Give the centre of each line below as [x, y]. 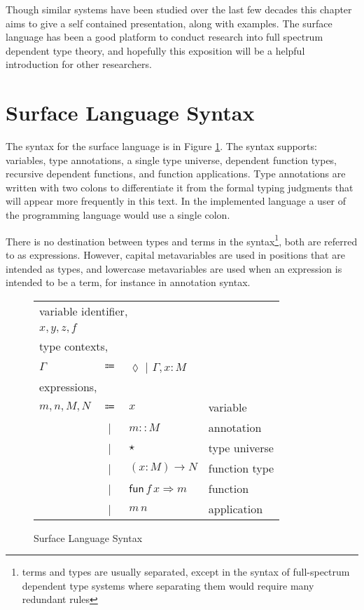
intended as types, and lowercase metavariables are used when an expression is [174, 268]
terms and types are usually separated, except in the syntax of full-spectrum [186, 572]
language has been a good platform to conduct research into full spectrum [164, 37]
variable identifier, [84, 311]
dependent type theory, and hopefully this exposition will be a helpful [155, 50]
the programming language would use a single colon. [118, 215]
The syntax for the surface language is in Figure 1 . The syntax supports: [161, 146]
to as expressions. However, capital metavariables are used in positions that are [175, 254]
